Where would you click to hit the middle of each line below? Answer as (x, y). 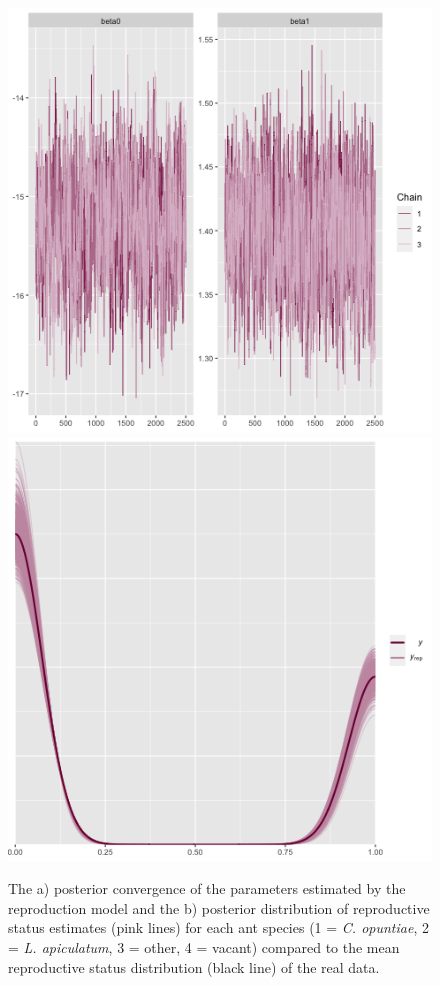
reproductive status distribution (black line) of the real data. (194, 966)
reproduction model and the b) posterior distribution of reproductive (219, 907)
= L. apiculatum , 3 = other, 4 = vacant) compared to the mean (204, 946)
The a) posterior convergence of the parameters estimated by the (207, 888)
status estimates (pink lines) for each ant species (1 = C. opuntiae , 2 (218, 927)
